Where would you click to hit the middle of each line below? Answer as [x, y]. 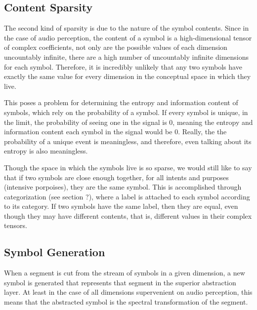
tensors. [16, 225]
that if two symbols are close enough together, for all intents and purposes [116, 177]
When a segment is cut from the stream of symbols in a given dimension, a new [125, 273]
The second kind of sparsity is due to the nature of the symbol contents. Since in [127, 28]
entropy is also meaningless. [46, 151]
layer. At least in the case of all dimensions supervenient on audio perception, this [128, 292]
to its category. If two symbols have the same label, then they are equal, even [121, 206]
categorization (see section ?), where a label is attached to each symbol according [127, 196]
